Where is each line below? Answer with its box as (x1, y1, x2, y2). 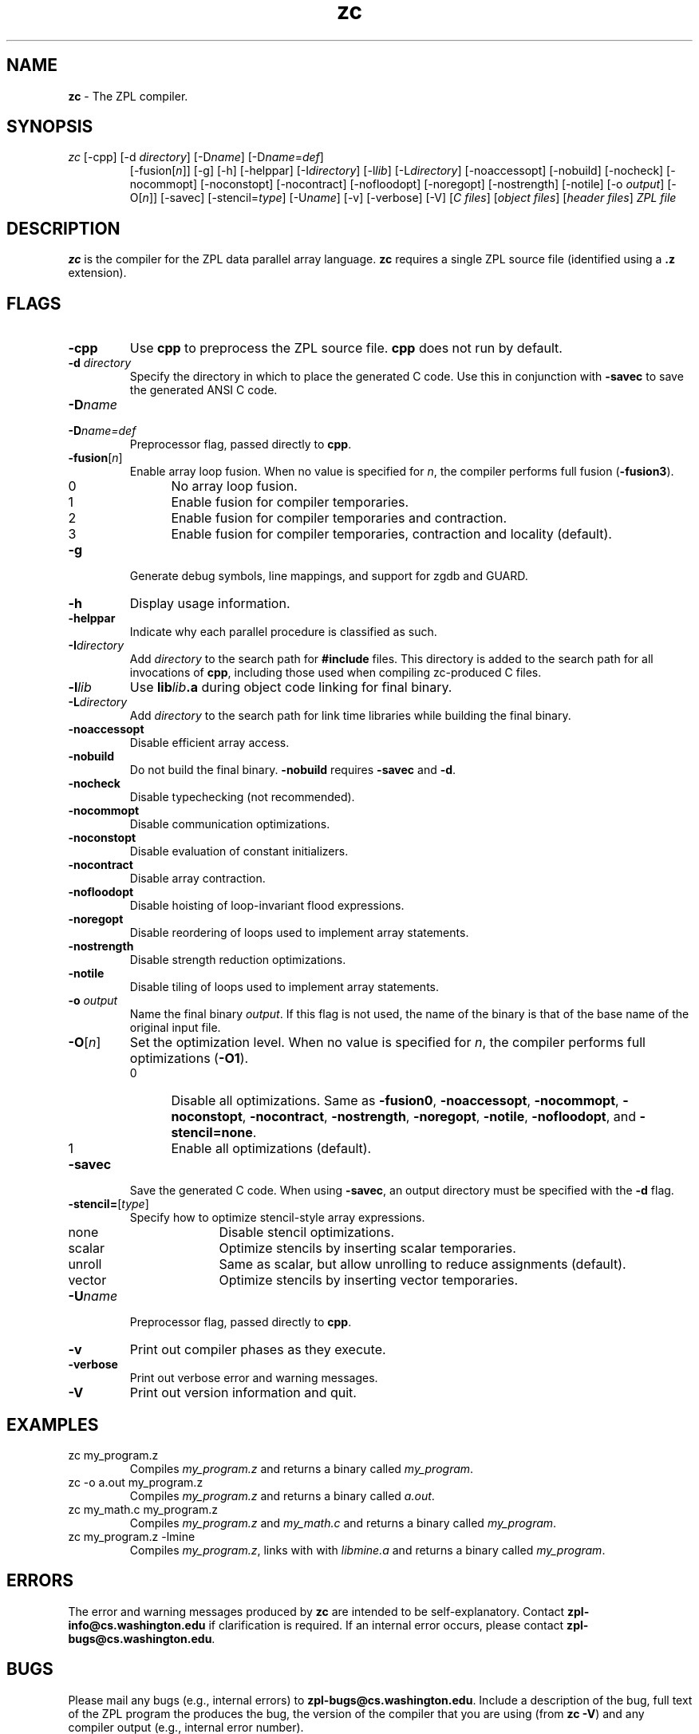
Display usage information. (129, 595, 290, 612)
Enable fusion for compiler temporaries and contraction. (171, 510, 507, 527)
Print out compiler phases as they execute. (129, 1341, 386, 1358)
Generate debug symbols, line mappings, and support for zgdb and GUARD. (129, 569, 528, 583)
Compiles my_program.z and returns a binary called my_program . (129, 1461, 474, 1475)
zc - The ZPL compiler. (68, 89, 188, 103)
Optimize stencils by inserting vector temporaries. (219, 1272, 519, 1289)
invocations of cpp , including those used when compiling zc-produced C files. (129, 666, 542, 680)
